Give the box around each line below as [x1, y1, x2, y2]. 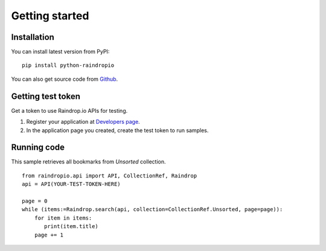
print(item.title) [44, 223, 99, 230]
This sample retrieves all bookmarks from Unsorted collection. [11, 158, 166, 165]
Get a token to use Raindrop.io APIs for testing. [11, 107, 128, 114]
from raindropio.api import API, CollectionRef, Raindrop [22, 172, 197, 179]
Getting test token [11, 91, 81, 101]
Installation [11, 32, 54, 42]
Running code [11, 142, 65, 153]
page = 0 [22, 198, 48, 205]
